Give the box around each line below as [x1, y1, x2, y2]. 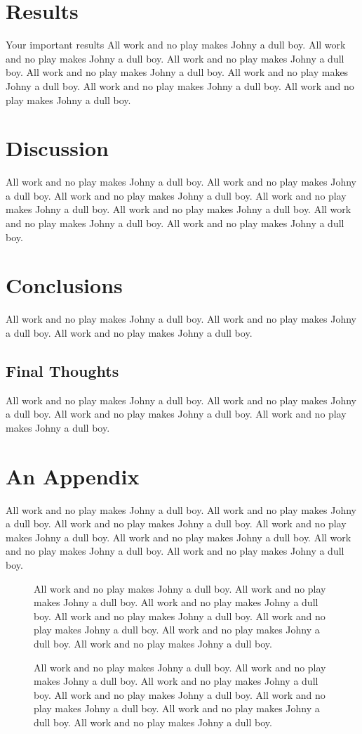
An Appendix [6, 461, 140, 490]
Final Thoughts [6, 359, 119, 381]
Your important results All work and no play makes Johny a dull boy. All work [6, 37, 346, 52]
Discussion [6, 134, 109, 162]
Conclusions [6, 271, 123, 300]
